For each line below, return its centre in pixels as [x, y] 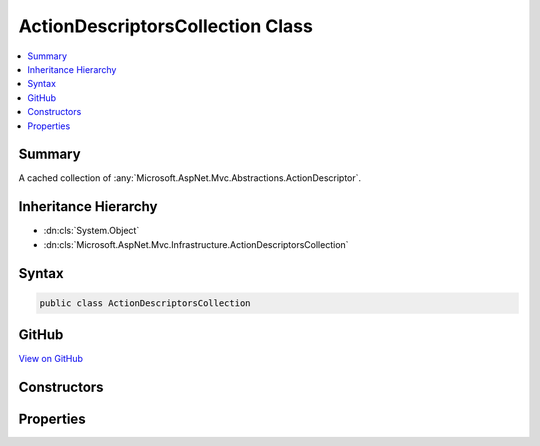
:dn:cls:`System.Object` [91, 231]
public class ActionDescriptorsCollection [145, 303]
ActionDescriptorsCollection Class [166, 26]
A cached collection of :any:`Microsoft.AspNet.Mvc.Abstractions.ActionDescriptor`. [190, 178]
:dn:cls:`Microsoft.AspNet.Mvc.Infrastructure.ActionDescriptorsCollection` [196, 244]
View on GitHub [51, 359]
